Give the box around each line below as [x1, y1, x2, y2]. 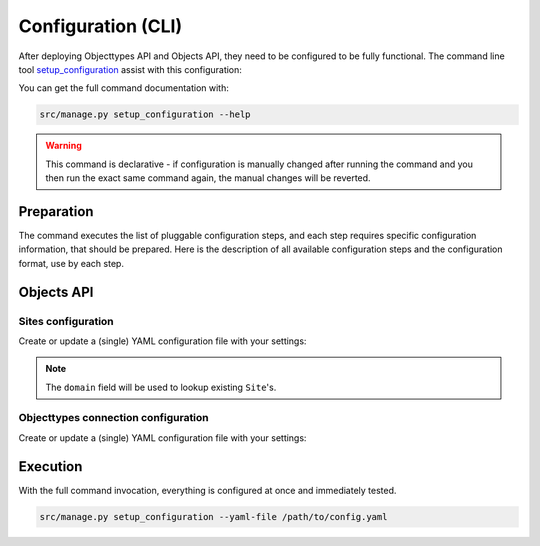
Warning [45, 140, 82, 152]
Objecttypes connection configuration [18, 411, 209, 425]
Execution [18, 458, 83, 475]
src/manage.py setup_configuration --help [39, 109, 251, 120]
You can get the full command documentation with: [18, 82, 229, 94]
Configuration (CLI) [18, 15, 183, 37]
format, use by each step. [18, 257, 125, 269]
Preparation [18, 203, 94, 220]
